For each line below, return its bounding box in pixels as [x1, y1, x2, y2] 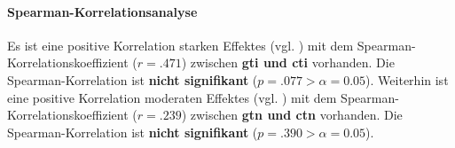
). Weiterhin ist [365, 70, 449, 89]
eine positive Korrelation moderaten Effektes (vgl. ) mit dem [7, 88, 337, 106]
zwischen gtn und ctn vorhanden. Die [190, 105, 403, 124]
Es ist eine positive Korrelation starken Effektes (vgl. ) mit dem [7, 35, 354, 54]
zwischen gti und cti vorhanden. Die [190, 53, 395, 72]
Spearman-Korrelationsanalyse [7, 2, 198, 20]
